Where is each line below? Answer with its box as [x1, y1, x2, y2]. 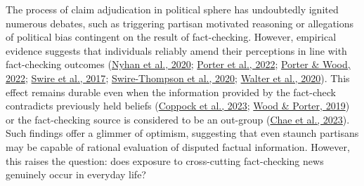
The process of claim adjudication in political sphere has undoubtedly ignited [6, 2, 339, 16]
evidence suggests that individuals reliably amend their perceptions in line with [6, 43, 347, 58]
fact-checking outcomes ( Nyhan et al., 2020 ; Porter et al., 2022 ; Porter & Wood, [6, 57, 351, 72]
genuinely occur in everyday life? [6, 167, 146, 182]
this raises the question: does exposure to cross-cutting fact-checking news [6, 153, 324, 168]
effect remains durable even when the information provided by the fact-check [6, 84, 336, 99]
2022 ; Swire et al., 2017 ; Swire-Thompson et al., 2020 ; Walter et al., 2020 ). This [6, 70, 350, 85]
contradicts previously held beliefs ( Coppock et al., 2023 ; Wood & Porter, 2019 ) [6, 98, 350, 113]
